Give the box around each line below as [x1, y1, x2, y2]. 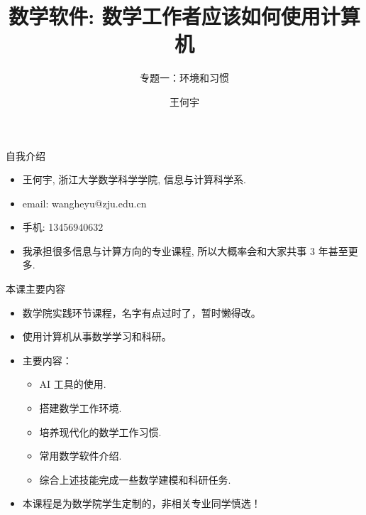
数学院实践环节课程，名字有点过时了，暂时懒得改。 [22, 305, 261, 320]
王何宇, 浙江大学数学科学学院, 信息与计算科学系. [22, 172, 246, 187]
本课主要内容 [6, 281, 65, 296]
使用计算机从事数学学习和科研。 [22, 329, 172, 344]
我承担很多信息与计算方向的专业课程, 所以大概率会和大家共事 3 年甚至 [22, 243, 348, 258]
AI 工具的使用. [39, 376, 106, 391]
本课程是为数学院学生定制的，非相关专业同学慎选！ [22, 496, 261, 511]
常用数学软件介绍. [39, 448, 122, 463]
